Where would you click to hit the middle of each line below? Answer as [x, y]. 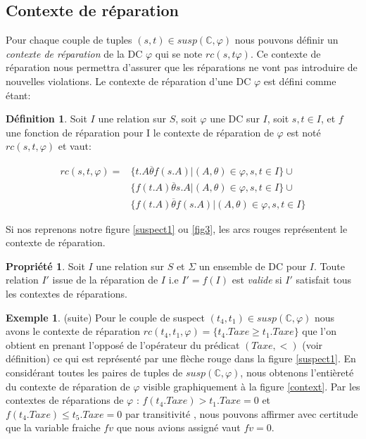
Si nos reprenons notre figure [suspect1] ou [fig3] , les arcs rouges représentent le [177, 228]
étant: [18, 95]
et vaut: [75, 146]
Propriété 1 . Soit [45, 266]
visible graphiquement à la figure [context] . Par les [252, 386]
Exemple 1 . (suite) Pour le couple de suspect [105, 317]
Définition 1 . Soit [46, 119]
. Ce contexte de [285, 53]
